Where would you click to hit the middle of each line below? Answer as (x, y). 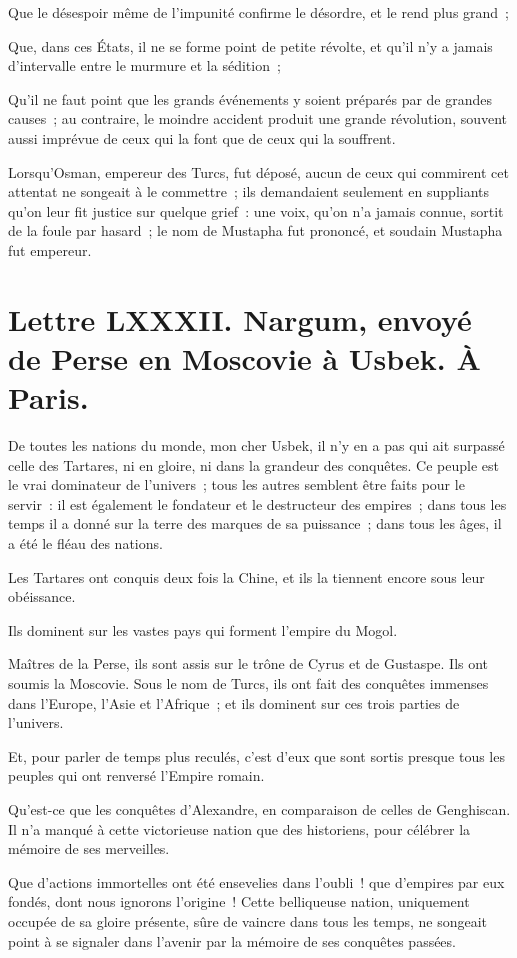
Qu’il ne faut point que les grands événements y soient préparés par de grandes (250, 98)
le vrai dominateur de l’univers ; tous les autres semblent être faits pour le (236, 484)
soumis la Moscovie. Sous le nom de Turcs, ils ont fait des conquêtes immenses (248, 682)
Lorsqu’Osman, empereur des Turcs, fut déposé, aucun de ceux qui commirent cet (258, 171)
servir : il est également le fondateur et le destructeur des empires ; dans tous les (257, 503)
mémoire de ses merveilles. (89, 848)
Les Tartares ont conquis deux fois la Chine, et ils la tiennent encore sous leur (246, 576)
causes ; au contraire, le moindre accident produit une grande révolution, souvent (258, 118)
